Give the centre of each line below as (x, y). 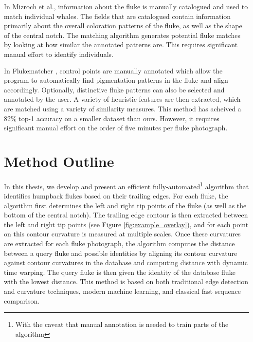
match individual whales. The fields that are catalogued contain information (117, 16)
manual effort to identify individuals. (59, 54)
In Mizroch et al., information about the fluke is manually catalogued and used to (126, 6)
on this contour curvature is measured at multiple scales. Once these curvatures (122, 234)
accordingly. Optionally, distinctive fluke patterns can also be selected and (114, 89)
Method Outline (59, 161)
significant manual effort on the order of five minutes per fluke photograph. (116, 128)
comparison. (22, 300)
